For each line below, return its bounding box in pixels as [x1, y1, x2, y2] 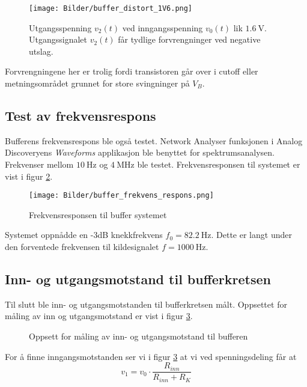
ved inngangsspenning [122, 21, 203, 34]
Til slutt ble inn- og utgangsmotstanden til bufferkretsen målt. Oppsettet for [5, 297, 287, 310]
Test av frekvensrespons [5, 106, 156, 125]
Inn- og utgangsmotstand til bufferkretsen [5, 270, 271, 288]
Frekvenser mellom [5, 158, 74, 171]
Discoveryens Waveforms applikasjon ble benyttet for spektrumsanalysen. [5, 146, 275, 159]
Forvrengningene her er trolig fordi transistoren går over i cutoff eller [5, 65, 258, 78]
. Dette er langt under [211, 228, 292, 241]
